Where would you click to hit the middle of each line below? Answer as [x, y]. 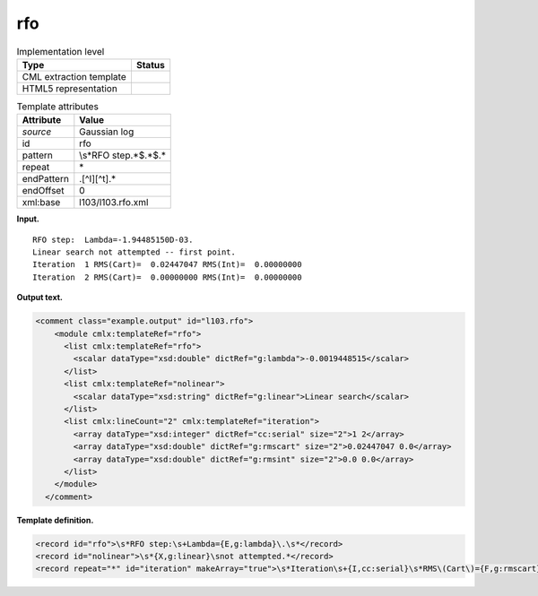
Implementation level [61, 51]
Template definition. [55, 520]
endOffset [43, 191]
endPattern [45, 179]
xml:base [41, 203]
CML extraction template [74, 76]
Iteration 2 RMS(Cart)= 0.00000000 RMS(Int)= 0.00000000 [167, 277]
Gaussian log [107, 132]
